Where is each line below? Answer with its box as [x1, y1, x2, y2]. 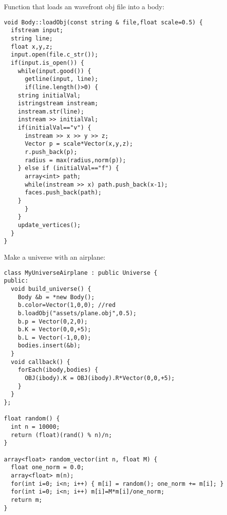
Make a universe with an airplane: [4, 251, 106, 262]
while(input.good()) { [18, 67, 91, 75]
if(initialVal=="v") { [18, 124, 91, 132]
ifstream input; [11, 27, 63, 34]
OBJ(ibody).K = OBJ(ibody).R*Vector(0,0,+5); [24, 375, 175, 382]
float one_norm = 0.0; [11, 464, 84, 471]
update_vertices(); [18, 222, 81, 229]
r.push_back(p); [24, 149, 77, 156]
